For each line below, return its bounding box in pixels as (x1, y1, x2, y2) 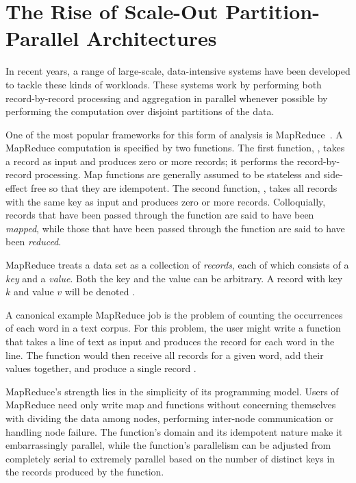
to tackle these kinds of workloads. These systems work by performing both (5, 77, 322, 91)
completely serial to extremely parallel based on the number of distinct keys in (5, 451, 335, 465)
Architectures (86, 24, 217, 52)
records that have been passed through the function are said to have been (5, 208, 314, 222)
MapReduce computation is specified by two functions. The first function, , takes (5, 140, 345, 155)
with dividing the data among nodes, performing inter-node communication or (5, 410, 334, 425)
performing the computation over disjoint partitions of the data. (5, 104, 275, 119)
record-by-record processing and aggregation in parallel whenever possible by (5, 90, 328, 105)
